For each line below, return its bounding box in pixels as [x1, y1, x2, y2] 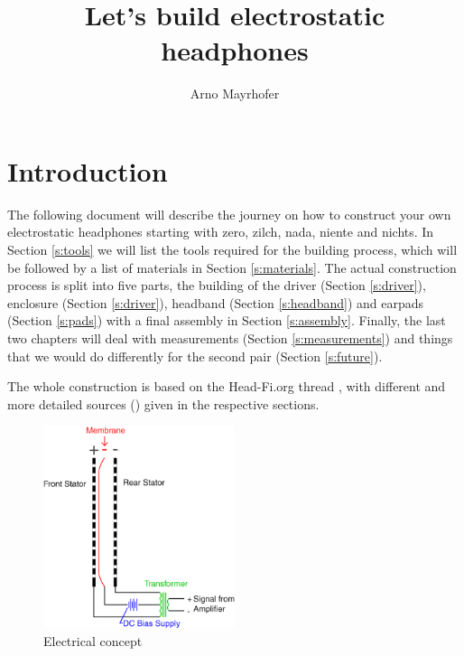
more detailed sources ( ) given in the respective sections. [7, 394, 320, 413]
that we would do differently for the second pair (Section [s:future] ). [7, 346, 383, 365]
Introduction [7, 152, 168, 189]
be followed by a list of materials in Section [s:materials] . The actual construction [7, 258, 457, 276]
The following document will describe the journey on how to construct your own [7, 204, 451, 223]
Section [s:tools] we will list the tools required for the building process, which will [7, 240, 458, 259]
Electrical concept [43, 631, 143, 650]
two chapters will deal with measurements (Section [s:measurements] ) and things [7, 329, 453, 347]
